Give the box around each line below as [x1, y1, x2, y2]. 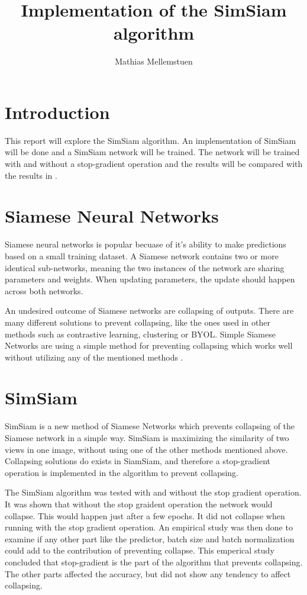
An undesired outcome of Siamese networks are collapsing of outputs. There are [5, 304, 294, 317]
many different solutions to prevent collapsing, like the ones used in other [5, 316, 270, 328]
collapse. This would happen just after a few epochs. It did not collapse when [5, 509, 285, 522]
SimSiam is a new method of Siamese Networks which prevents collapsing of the [5, 420, 295, 432]
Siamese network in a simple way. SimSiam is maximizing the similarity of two [5, 432, 289, 443]
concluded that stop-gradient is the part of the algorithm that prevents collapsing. [5, 555, 303, 568]
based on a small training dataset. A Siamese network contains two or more [5, 249, 279, 262]
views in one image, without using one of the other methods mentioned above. [5, 443, 288, 455]
